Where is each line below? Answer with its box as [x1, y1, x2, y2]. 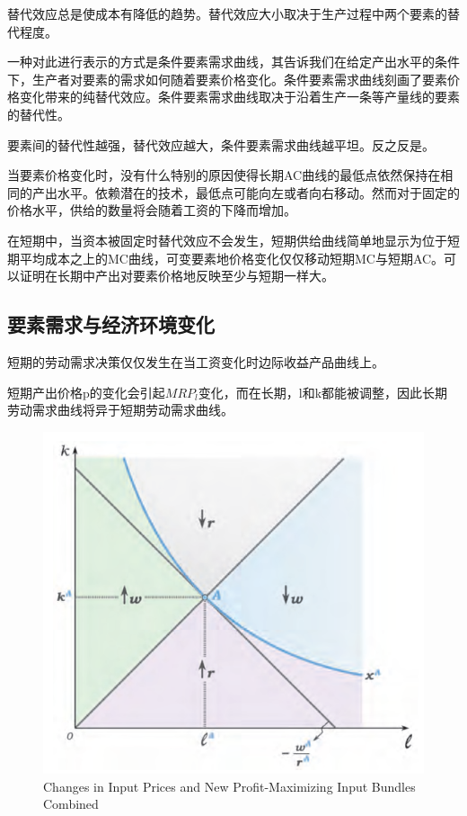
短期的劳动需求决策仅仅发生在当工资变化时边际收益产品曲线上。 [7, 352, 384, 371]
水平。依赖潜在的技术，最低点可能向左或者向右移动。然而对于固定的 [57, 183, 460, 202]
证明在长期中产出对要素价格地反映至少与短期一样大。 [19, 266, 334, 285]
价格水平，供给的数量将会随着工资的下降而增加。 [7, 201, 296, 220]
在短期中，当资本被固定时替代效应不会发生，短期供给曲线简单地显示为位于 [7, 230, 447, 249]
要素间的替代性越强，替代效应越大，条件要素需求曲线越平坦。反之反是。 [7, 135, 435, 154]
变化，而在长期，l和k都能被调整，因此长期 [198, 382, 448, 401]
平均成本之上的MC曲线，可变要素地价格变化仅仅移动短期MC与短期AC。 [19, 248, 445, 267]
